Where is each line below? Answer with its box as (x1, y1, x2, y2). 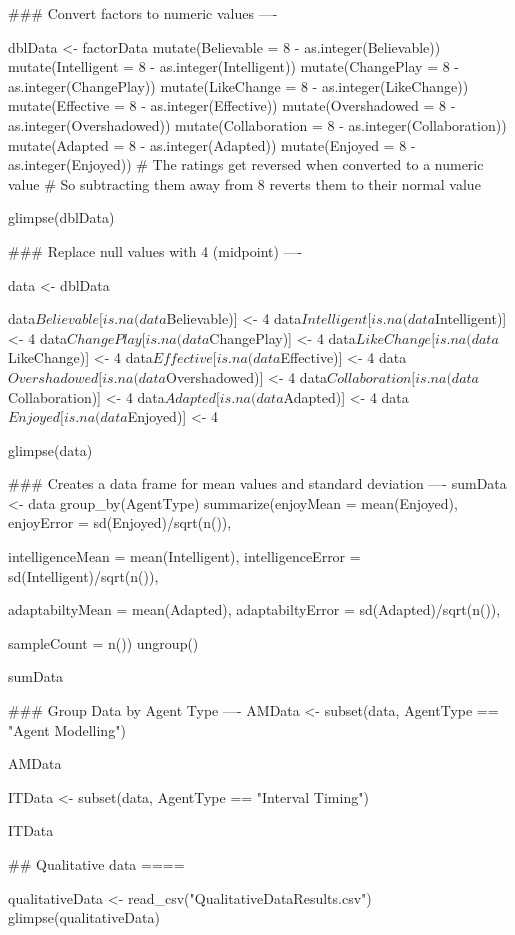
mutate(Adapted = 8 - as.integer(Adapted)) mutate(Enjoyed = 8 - (8, 134, 416, 155)
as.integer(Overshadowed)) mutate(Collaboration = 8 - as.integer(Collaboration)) (8, 114, 507, 135)
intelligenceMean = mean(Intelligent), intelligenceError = (8, 546, 361, 567)
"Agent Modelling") (8, 719, 126, 740)
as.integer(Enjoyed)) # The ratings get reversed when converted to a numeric (8, 154, 484, 175)
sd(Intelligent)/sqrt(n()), (8, 565, 159, 586)
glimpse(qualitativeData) (8, 907, 160, 928)
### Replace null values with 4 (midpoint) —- (8, 240, 303, 261)
